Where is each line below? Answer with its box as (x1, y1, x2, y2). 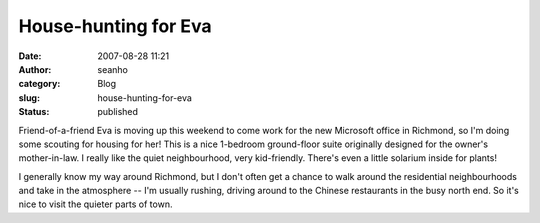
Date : (18, 50, 42, 62)
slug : (18, 91, 40, 104)
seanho (97, 63, 129, 75)
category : (18, 78, 61, 90)
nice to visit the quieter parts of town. (18, 198, 173, 210)
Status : (18, 106, 50, 118)
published (97, 106, 139, 118)
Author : (18, 63, 52, 75)
